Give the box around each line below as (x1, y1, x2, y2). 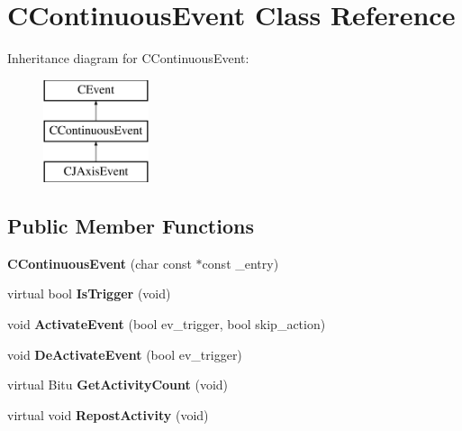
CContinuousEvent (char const (7, 253, 192, 272)
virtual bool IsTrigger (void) (7, 284, 171, 303)
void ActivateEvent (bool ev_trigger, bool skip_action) (7, 315, 326, 334)
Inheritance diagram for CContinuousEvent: (7, 49, 249, 68)
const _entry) (202, 253, 279, 272)
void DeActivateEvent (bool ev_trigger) (7, 344, 242, 363)
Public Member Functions (7, 212, 254, 240)
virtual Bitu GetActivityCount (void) (7, 375, 229, 394)
